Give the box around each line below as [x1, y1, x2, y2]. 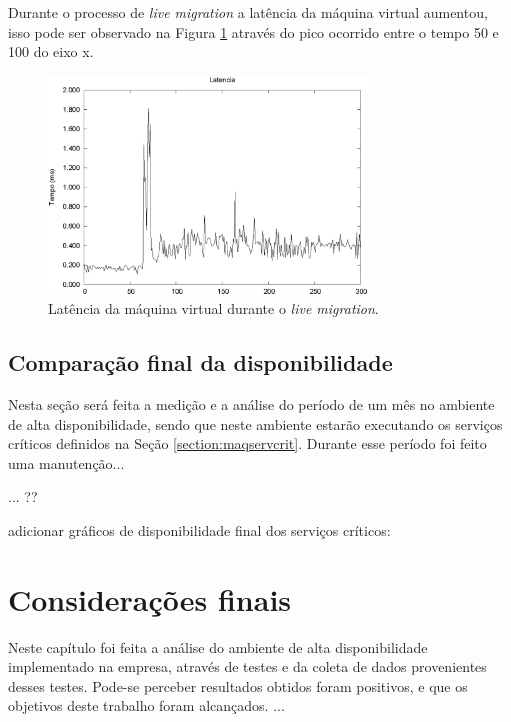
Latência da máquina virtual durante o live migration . [48, 298, 379, 319]
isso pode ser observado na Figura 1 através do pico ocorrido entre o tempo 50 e [8, 21, 499, 42]
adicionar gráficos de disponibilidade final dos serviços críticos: [8, 519, 391, 540]
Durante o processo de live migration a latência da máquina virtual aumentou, [8, 2, 488, 22]
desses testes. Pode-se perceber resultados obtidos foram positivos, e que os [8, 675, 468, 696]
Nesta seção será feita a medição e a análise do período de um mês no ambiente [8, 393, 495, 414]
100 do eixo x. [8, 41, 94, 62]
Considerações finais [8, 578, 292, 619]
